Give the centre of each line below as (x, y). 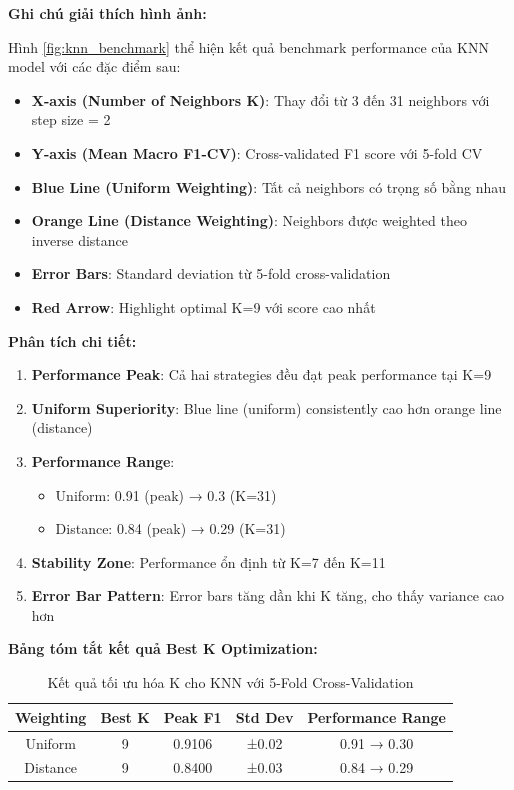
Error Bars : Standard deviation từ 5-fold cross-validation (211, 273)
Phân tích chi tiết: (72, 340)
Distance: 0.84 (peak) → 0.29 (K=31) (170, 528)
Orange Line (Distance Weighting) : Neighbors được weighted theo (249, 220)
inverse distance (80, 239)
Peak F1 (192, 716)
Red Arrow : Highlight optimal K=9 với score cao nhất (203, 306)
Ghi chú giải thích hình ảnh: (107, 13)
